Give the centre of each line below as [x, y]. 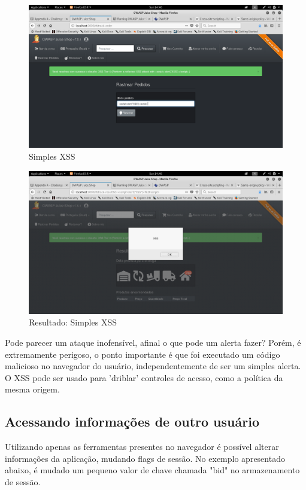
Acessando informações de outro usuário [132, 421]
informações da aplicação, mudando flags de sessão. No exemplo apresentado [145, 458]
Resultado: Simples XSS [73, 322]
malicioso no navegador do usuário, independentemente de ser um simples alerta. [153, 366]
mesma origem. [32, 389]
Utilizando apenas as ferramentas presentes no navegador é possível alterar [142, 447]
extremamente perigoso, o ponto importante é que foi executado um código [143, 354]
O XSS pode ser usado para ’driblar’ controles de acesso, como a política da [144, 377]
